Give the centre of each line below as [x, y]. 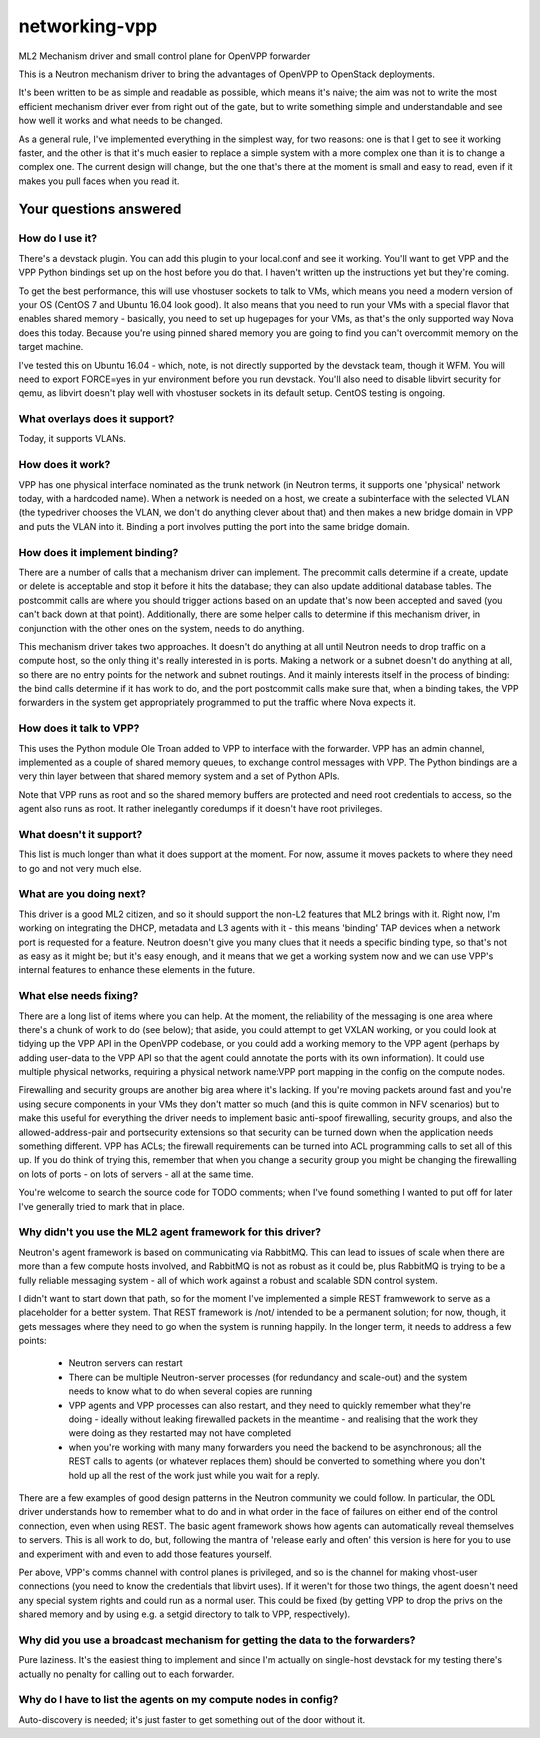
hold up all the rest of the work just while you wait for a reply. [194, 1475]
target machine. [51, 347]
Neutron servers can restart [125, 1363]
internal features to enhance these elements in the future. [137, 970]
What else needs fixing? [78, 996]
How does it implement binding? [98, 552]
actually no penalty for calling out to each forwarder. [126, 1674]
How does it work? [64, 465]
